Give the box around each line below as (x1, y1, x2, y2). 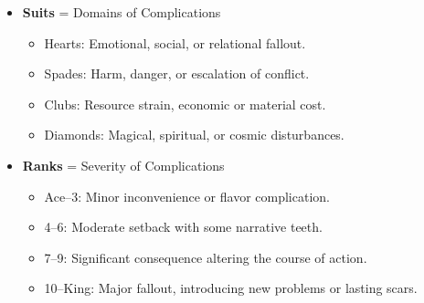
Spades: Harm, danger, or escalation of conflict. (44, 64, 310, 83)
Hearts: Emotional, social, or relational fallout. (44, 33, 306, 52)
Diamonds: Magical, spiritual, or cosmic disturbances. (44, 125, 344, 144)
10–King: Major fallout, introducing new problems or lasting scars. (44, 278, 418, 298)
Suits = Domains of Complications (22, 3, 221, 21)
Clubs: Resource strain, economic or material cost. (44, 94, 326, 113)
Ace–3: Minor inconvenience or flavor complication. (44, 186, 330, 205)
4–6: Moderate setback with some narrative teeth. (44, 217, 323, 236)
